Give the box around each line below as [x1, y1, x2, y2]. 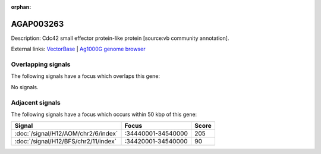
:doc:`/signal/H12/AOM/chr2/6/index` [14, 130, 118, 138]
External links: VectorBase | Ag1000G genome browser [11, 45, 146, 53]
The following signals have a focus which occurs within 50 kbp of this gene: [11, 111, 197, 118]
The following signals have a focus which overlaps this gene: [11, 73, 160, 80]
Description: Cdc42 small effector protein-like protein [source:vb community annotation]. [11, 34, 229, 42]
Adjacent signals [11, 98, 61, 106]
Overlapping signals [11, 60, 71, 68]
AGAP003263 [11, 18, 64, 29]
